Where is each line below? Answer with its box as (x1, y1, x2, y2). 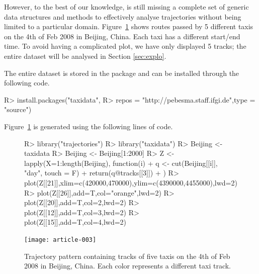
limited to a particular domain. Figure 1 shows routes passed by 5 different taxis (4, 21, 253, 32)
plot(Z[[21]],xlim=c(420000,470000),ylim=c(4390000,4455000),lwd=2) (24, 177, 237, 188)
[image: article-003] (24, 236, 97, 243)
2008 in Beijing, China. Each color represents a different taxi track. (24, 260, 231, 271)
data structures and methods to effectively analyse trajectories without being (4, 11, 241, 22)
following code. (4, 77, 50, 88)
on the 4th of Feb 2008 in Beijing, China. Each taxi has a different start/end (4, 31, 240, 41)
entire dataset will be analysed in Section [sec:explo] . (4, 50, 166, 61)
